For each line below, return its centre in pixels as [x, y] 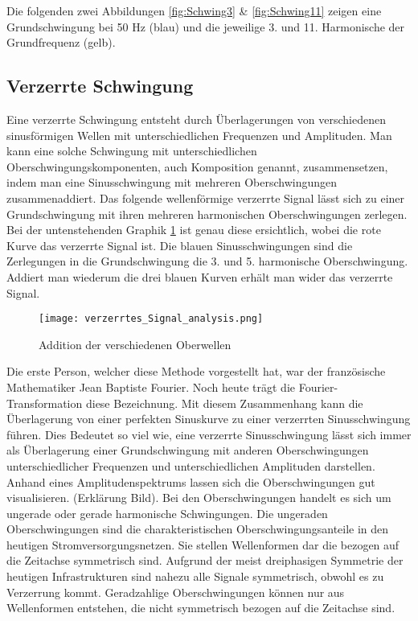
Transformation [45, 403]
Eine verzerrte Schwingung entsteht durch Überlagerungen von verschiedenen [196, 119]
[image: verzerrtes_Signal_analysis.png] [151, 319]
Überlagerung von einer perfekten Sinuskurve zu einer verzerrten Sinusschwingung [209, 419]
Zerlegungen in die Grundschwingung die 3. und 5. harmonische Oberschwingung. [207, 261]
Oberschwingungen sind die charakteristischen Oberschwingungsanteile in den [198, 529]
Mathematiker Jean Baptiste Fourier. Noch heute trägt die [151, 387]
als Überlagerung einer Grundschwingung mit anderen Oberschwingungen [188, 450]
